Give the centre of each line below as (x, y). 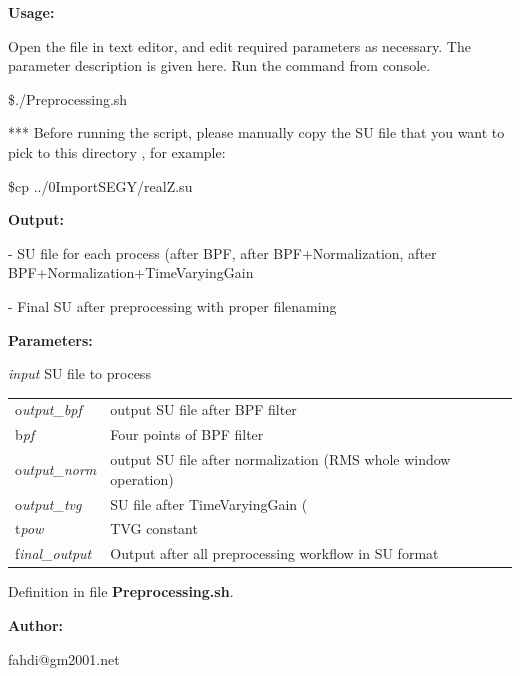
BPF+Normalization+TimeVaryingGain (131, 272)
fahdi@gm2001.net (64, 658)
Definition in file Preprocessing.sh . (121, 591)
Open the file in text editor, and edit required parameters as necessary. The (239, 45)
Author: (36, 624)
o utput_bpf (48, 409)
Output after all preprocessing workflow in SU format (274, 553)
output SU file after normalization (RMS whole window (280, 459)
